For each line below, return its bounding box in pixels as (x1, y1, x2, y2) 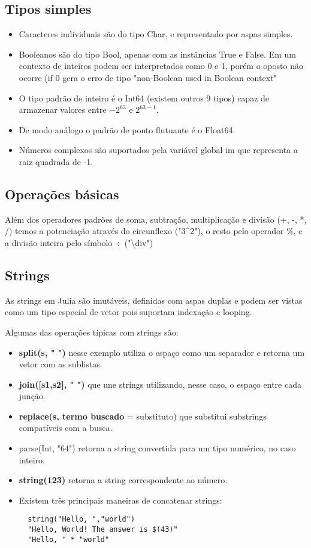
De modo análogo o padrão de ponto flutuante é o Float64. (19, 123, 235, 136)
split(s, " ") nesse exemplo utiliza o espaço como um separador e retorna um (19, 346, 305, 358)
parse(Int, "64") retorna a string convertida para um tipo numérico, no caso (19, 442, 296, 454)
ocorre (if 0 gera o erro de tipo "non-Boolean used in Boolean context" (19, 71, 277, 83)
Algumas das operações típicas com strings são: (5, 325, 179, 338)
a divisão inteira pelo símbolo (5, 236, 113, 248)
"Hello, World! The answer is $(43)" (28, 525, 178, 534)
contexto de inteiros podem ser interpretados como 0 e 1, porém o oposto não (19, 59, 303, 72)
